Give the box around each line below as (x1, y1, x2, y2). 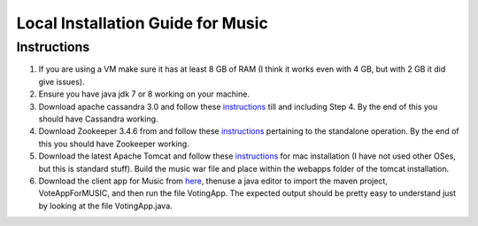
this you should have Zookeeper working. (38, 138, 189, 149)
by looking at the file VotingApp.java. (38, 200, 173, 211)
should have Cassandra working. (38, 113, 158, 124)
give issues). (38, 76, 85, 87)
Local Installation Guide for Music (16, 13, 269, 33)
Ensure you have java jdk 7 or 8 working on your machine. (38, 89, 250, 99)
